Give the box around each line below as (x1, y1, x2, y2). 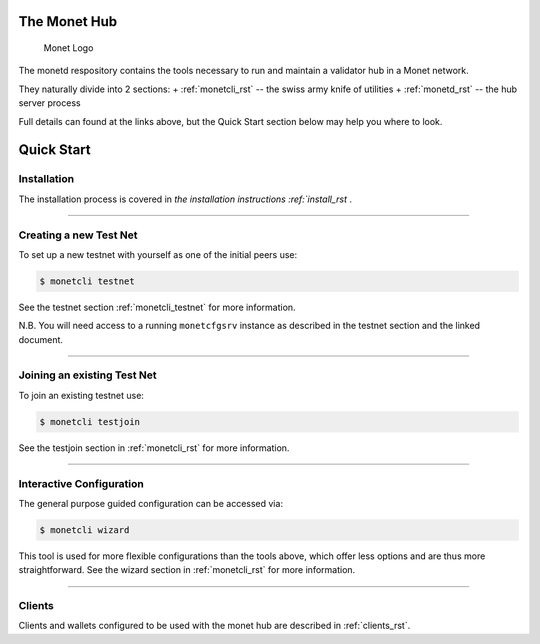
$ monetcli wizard (39, 524, 130, 535)
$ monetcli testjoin (39, 416, 140, 427)
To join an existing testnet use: (18, 389, 145, 401)
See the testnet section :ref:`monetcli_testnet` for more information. (18, 301, 296, 313)
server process (18, 97, 81, 109)
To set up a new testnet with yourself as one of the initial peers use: (18, 248, 298, 260)
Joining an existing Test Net (18, 368, 157, 382)
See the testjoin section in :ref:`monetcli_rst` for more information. (18, 441, 290, 454)
